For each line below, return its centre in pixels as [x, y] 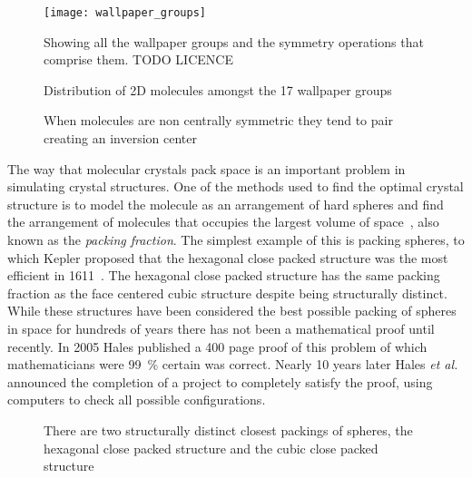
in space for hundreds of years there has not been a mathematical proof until [221, 328]
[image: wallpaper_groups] [125, 13]
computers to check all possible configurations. [137, 400]
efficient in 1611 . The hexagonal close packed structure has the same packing [224, 275]
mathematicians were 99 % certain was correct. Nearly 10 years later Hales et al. [233, 364]
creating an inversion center [120, 138]
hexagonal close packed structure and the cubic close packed [211, 448]
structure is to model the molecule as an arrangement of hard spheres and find [226, 204]
